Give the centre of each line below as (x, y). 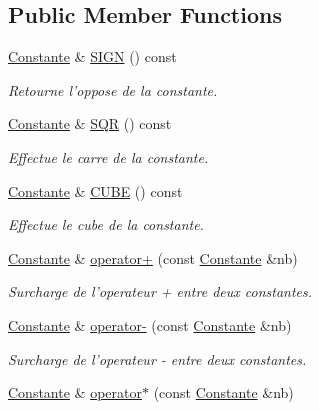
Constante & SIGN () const (92, 56)
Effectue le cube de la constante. (106, 224)
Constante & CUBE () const (95, 190)
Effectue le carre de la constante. (108, 156)
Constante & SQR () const (90, 123)
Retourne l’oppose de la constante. (113, 89)
